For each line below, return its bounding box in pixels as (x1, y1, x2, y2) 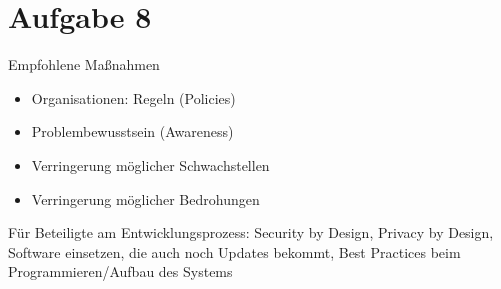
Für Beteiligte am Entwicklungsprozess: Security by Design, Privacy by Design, (8, 222, 494, 243)
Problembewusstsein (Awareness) (31, 121, 234, 142)
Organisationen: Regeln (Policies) (31, 87, 236, 108)
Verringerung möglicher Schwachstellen (31, 154, 270, 175)
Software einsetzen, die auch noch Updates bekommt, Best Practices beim (8, 241, 461, 262)
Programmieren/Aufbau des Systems (8, 261, 233, 282)
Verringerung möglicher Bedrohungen (31, 188, 260, 209)
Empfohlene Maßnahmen (8, 54, 160, 75)
